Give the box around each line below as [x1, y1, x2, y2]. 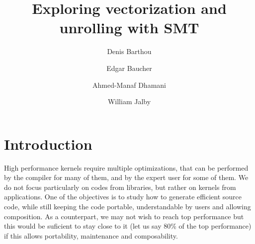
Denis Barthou [107, 46, 152, 57]
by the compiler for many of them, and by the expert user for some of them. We [4, 172, 249, 183]
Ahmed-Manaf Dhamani [92, 79, 166, 90]
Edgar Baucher [106, 62, 152, 73]
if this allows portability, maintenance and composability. [4, 230, 178, 241]
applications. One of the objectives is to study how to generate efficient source [4, 191, 242, 202]
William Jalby [107, 96, 151, 107]
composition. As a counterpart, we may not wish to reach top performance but [4, 211, 244, 221]
